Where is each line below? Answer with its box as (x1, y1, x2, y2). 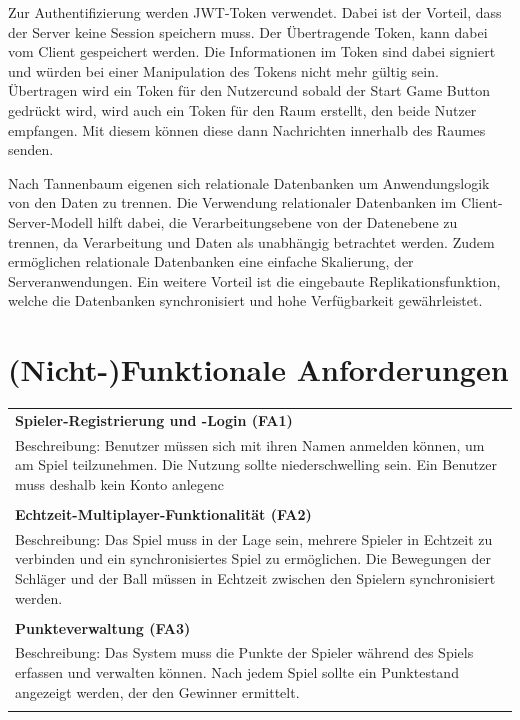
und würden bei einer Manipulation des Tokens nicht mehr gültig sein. (8, 60, 439, 81)
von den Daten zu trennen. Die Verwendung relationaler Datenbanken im (8, 192, 457, 213)
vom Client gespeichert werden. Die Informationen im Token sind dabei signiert (8, 41, 496, 62)
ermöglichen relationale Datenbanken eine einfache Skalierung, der (8, 251, 414, 272)
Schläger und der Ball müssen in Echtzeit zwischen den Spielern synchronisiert (15, 567, 496, 588)
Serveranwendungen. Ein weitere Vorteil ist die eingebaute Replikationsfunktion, (8, 270, 501, 291)
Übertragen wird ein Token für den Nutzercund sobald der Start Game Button (8, 80, 491, 101)
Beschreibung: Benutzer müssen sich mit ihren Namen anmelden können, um (15, 434, 485, 455)
